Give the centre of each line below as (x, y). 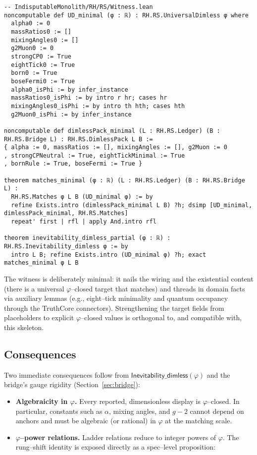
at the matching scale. (199, 421)
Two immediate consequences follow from (67, 374)
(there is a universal (34, 288)
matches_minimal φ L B (41, 263)
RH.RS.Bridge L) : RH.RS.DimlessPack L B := (78, 139)
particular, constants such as (59, 411)
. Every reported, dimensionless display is (138, 401)
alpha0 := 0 (31, 24)
